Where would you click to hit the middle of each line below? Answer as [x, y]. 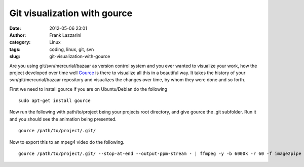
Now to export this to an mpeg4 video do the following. [67, 142]
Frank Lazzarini [65, 35]
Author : [18, 35]
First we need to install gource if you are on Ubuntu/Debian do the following [88, 89]
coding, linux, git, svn [72, 49]
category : [20, 42]
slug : [15, 57]
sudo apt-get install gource [54, 101]
